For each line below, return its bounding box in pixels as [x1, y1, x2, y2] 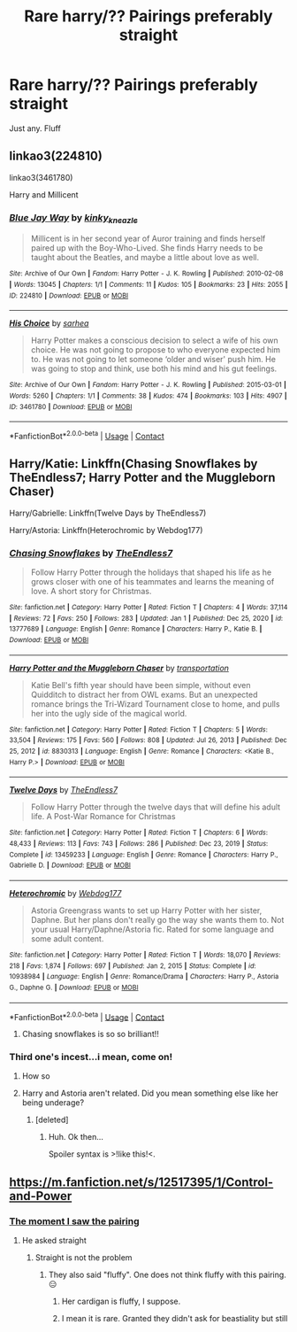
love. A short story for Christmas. [30, 586, 152, 597]
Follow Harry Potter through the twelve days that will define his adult [30, 802, 281, 812]
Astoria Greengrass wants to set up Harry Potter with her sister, [30, 905, 263, 916]
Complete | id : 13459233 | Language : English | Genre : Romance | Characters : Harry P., [9, 850, 278, 859]
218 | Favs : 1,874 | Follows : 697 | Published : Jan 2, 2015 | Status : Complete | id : [9, 961, 256, 971]
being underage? [21, 1097, 85, 1108]
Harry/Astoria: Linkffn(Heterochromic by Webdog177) [9, 524, 203, 535]
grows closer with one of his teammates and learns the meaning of [30, 577, 275, 587]
